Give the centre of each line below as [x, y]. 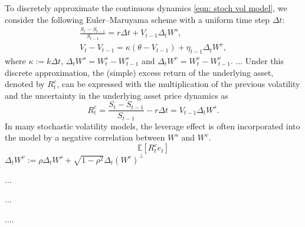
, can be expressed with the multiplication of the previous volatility [178, 84]
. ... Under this [257, 60]
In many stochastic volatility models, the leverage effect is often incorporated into [152, 126]
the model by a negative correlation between [85, 137]
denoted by [25, 84]
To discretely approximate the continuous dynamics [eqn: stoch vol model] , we [146, 8]
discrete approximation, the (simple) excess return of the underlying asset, [139, 72]
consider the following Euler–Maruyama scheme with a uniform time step [137, 19]
